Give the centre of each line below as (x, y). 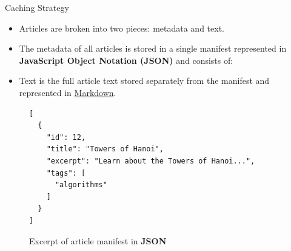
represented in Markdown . (68, 92)
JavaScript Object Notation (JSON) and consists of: (126, 60)
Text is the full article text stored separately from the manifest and (144, 81)
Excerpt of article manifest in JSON (98, 240)
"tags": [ (66, 173)
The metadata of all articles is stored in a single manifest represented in (153, 48)
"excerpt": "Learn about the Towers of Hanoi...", (151, 161)
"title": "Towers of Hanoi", (105, 149)
